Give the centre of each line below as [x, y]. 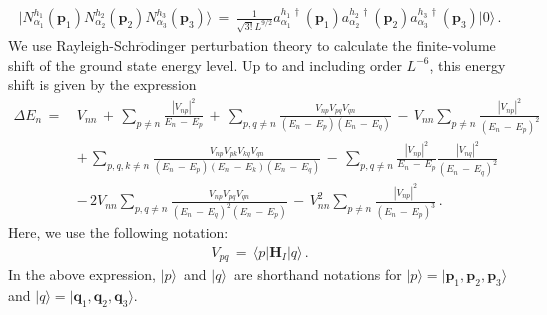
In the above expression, [82, 274]
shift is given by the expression [102, 84]
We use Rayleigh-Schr [74, 45]
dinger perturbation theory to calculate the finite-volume [321, 45]
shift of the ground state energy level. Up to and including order [205, 64]
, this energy [467, 64]
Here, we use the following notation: [118, 232]
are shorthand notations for [317, 274]
